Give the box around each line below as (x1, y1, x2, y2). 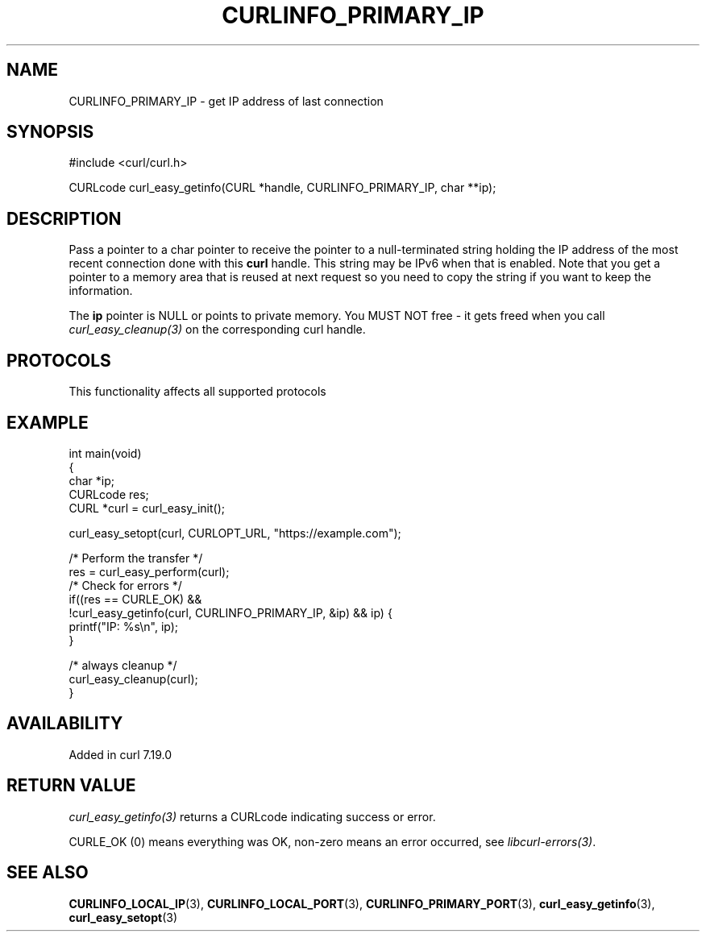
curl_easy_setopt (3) (69, 910, 177, 924)
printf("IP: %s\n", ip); (69, 619, 179, 633)
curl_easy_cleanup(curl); (69, 671, 198, 686)
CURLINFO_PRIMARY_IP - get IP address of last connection (69, 93, 384, 108)
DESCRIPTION (6, 208, 122, 229)
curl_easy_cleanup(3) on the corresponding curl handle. (69, 322, 366, 337)
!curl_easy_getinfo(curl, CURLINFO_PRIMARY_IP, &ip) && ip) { (69, 605, 392, 620)
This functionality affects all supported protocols (69, 384, 326, 399)
